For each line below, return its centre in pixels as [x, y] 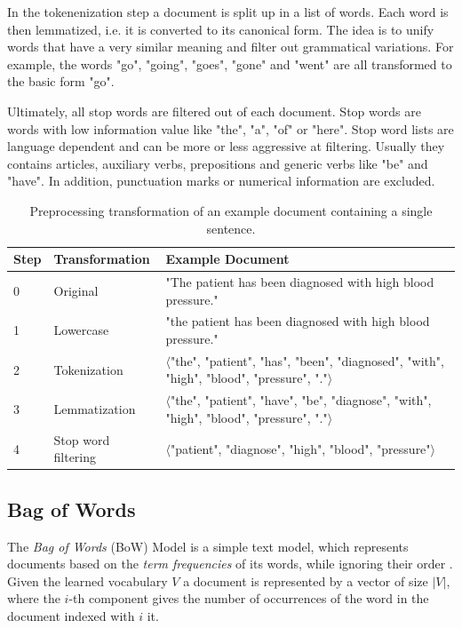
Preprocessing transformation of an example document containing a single [231, 210]
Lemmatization [95, 409]
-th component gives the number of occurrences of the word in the [249, 598]
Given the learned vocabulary [88, 580]
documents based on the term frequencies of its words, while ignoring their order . [230, 564]
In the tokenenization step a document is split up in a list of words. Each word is [228, 12]
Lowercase [81, 330]
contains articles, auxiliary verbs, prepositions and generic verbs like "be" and [218, 163]
